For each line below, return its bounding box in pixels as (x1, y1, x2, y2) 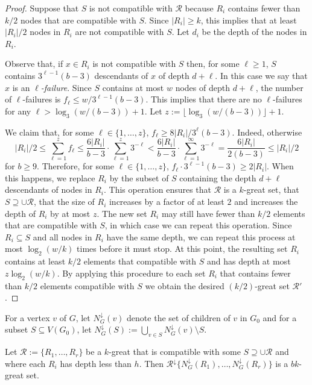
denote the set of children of (127, 311, 231, 324)
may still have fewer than (161, 207, 255, 219)
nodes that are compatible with (20, 13, 136, 26)
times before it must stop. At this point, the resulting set (77, 242, 288, 255)
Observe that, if (5, 57, 63, 70)
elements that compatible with (83, 255, 197, 268)
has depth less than (60, 357, 132, 369)
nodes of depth (175, 81, 230, 93)
